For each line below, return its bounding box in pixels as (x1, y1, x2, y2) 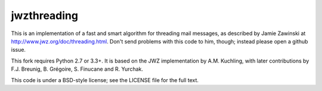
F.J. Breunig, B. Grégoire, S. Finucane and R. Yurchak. (11, 65, 143, 73)
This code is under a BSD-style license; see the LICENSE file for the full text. (11, 76, 199, 83)
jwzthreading (11, 9, 79, 22)
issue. (11, 46, 26, 54)
